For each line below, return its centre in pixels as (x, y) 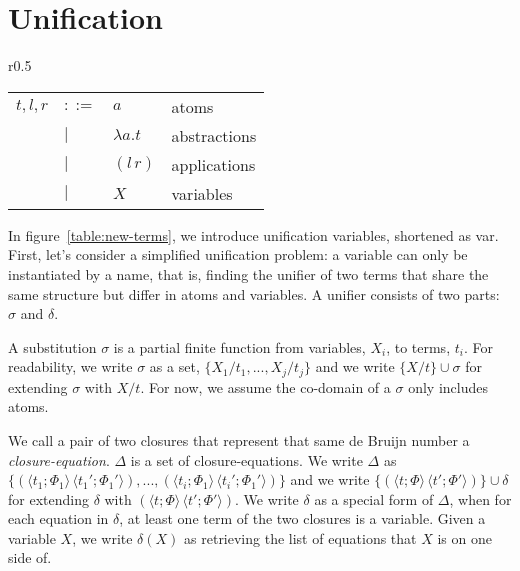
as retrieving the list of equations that (300, 537)
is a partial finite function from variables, (239, 346)
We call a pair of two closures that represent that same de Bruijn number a (239, 439)
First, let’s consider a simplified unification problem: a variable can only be (238, 254)
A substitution (52, 346)
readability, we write (70, 366)
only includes (448, 386)
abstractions (214, 135)
